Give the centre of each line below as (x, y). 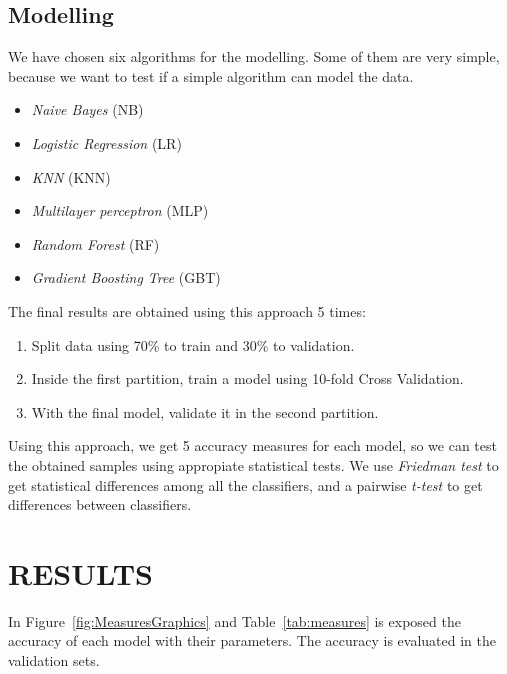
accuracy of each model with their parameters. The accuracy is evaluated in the (252, 640)
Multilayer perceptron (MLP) (120, 210)
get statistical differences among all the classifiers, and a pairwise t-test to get (245, 484)
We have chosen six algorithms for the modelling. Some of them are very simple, (254, 56)
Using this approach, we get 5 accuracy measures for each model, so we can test (252, 445)
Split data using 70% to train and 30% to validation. (193, 344)
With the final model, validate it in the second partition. (205, 411)
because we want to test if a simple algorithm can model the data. (211, 75)
